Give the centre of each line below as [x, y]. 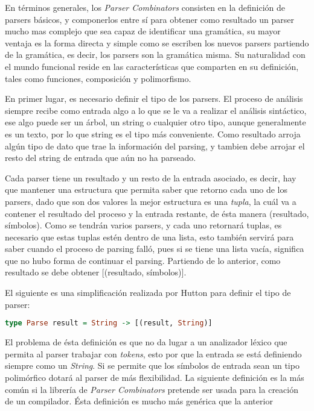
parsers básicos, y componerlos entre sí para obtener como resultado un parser [149, 19]
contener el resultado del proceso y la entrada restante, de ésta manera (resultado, [157, 213]
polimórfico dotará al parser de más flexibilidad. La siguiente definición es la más [155, 377]
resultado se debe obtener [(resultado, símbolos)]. [96, 272]
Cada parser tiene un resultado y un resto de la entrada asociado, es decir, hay [151, 177]
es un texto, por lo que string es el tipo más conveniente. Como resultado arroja [153, 133]
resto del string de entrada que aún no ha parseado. [101, 158]
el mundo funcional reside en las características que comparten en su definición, [152, 66]
